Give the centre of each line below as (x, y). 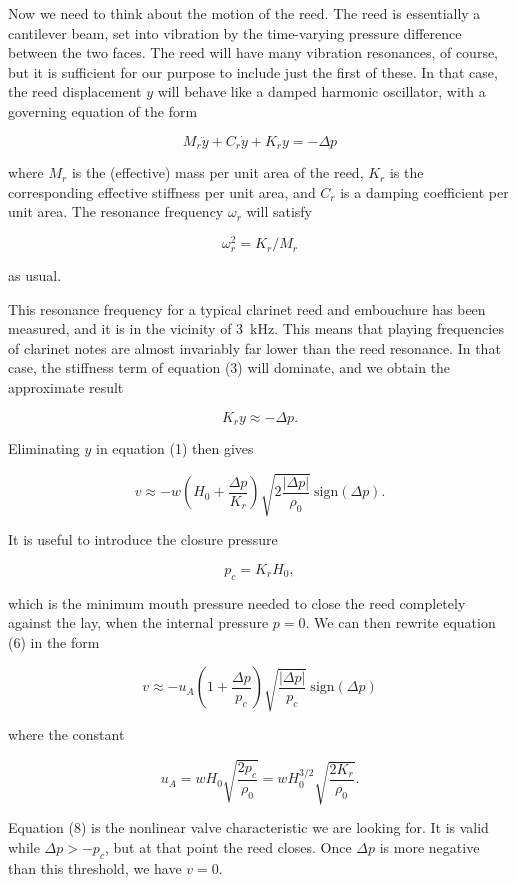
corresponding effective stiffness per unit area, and (162, 191)
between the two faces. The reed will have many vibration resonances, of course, (253, 52)
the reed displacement (75, 91)
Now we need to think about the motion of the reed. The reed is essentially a (244, 13)
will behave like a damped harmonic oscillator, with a (321, 91)
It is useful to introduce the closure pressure (143, 539)
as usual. (35, 275)
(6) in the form (54, 641)
